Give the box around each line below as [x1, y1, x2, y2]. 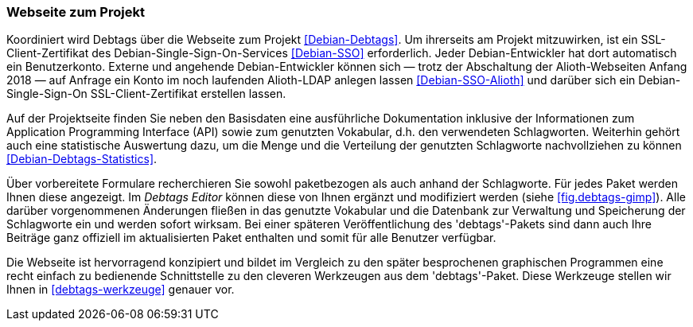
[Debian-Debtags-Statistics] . [6, 152, 158, 166]
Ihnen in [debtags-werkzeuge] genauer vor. [6, 282, 235, 297]
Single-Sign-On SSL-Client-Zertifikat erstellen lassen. [6, 87, 286, 101]
